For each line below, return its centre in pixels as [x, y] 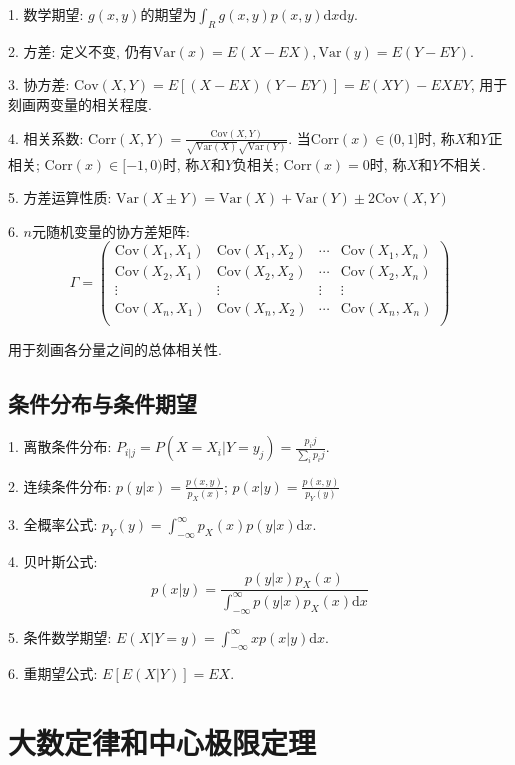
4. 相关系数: [46, 137]
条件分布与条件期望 [102, 402]
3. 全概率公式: [53, 524]
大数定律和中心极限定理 [162, 742]
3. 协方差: [39, 84]
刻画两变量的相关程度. [80, 103]
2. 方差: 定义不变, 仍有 [80, 50]
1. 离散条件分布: [60, 446]
